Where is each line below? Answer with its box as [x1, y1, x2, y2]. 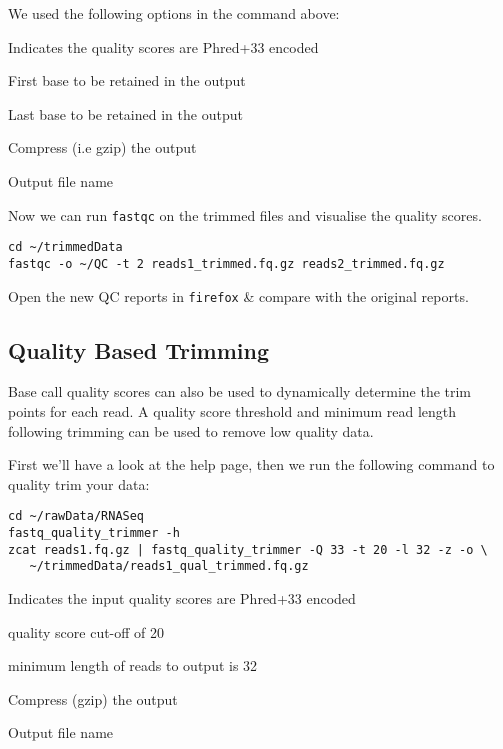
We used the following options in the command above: [8, 3, 340, 23]
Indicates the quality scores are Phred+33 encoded [8, 36, 319, 57]
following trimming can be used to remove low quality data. [8, 420, 374, 441]
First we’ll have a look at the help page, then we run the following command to [8, 454, 495, 475]
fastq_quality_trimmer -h [8, 526, 180, 541]
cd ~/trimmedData [8, 240, 123, 255]
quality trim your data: [8, 473, 150, 494]
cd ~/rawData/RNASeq [8, 509, 145, 524]
